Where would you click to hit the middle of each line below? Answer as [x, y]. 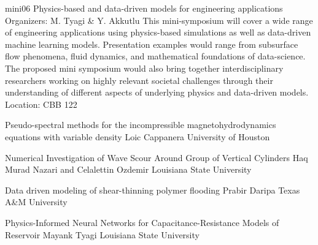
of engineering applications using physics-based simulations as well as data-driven [158, 32]
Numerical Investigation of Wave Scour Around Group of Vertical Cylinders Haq [157, 157]
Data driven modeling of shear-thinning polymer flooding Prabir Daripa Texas [153, 190]
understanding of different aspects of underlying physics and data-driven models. [157, 92]
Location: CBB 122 [41, 104]
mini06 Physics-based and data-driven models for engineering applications [144, 8]
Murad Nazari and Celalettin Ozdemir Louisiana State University [128, 169]
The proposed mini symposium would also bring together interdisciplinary [144, 68]
